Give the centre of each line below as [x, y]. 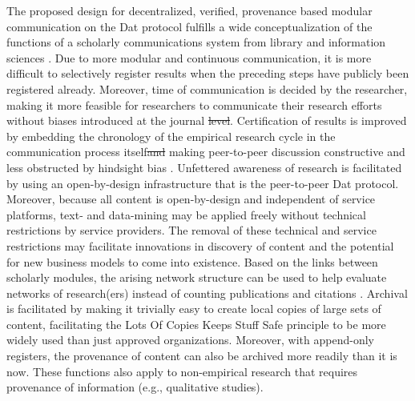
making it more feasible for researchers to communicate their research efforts [194, 104]
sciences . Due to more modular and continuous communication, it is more [189, 57]
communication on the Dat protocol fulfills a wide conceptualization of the [189, 26]
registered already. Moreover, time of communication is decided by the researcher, [207, 88]
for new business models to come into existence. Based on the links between [192, 261]
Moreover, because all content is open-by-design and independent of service [191, 199]
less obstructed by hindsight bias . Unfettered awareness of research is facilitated [204, 167]
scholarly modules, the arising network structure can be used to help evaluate [197, 277]
